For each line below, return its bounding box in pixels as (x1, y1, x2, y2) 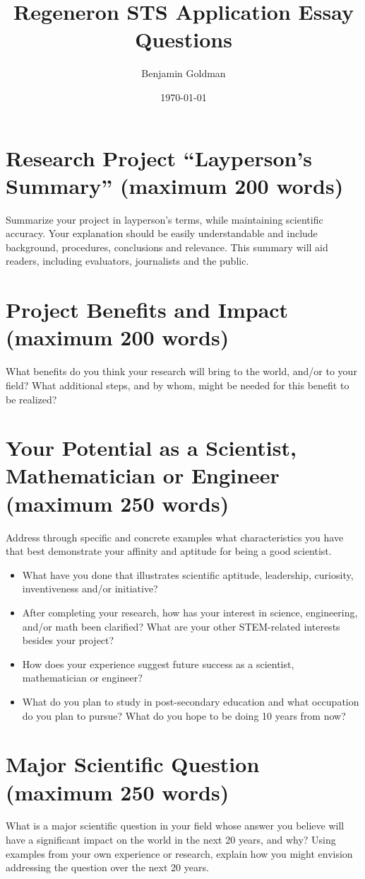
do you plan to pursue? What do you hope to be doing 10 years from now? (22, 708, 346, 723)
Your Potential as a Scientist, (6, 433, 297, 462)
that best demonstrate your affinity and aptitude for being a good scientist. (6, 544, 332, 558)
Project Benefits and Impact (6, 295, 289, 324)
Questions (135, 25, 232, 54)
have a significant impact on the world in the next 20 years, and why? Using (6, 832, 336, 847)
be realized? (6, 391, 57, 406)
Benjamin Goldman (141, 66, 226, 81)
